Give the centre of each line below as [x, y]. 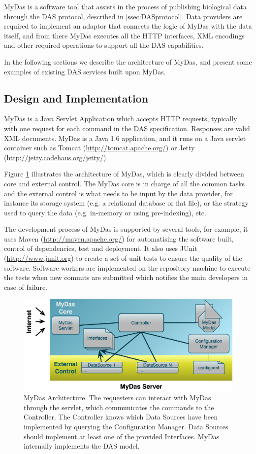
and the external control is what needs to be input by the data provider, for [118, 193]
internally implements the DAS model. [82, 446]
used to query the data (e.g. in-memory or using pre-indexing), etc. [105, 212]
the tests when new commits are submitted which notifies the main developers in [126, 277]
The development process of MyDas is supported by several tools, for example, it [126, 229]
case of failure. [26, 287]
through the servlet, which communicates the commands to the [119, 407]
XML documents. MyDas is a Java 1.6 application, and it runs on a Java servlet [125, 138]
